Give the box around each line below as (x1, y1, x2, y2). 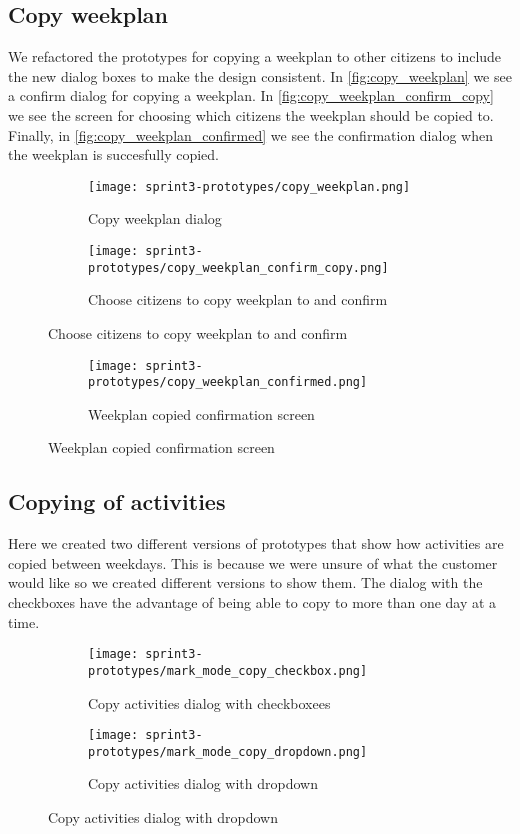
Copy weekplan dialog (88, 208, 222, 229)
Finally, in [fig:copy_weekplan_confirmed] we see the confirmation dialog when (8, 124, 493, 145)
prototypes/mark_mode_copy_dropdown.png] (88, 744, 368, 759)
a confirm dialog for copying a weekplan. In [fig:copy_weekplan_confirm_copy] (8, 85, 494, 106)
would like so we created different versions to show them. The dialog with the (8, 572, 483, 593)
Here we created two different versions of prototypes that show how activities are (8, 533, 504, 554)
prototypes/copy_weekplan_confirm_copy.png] (88, 260, 389, 275)
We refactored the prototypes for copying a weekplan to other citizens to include (8, 46, 502, 67)
